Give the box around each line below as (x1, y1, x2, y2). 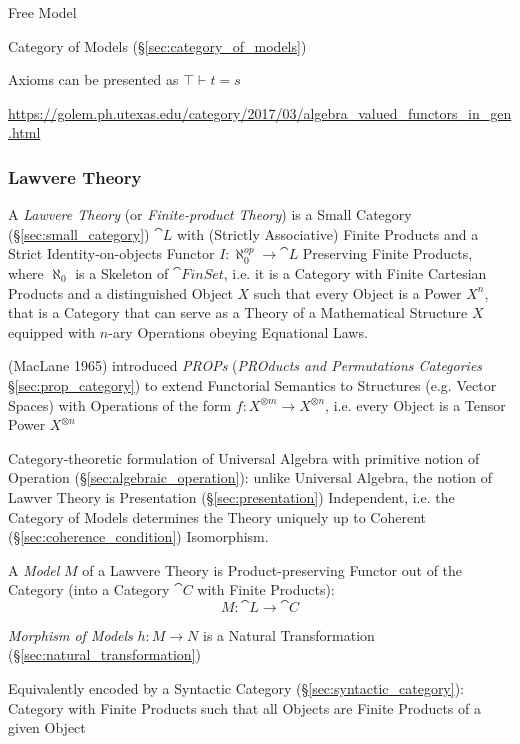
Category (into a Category (8, 579, 170, 600)
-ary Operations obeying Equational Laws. (108, 321, 368, 342)
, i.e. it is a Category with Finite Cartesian (223, 262, 487, 283)
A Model (8, 559, 60, 580)
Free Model (8, 2, 77, 22)
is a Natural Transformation (203, 624, 375, 645)
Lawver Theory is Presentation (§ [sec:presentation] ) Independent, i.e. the (8, 486, 455, 507)
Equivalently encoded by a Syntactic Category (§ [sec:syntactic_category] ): (8, 678, 464, 699)
